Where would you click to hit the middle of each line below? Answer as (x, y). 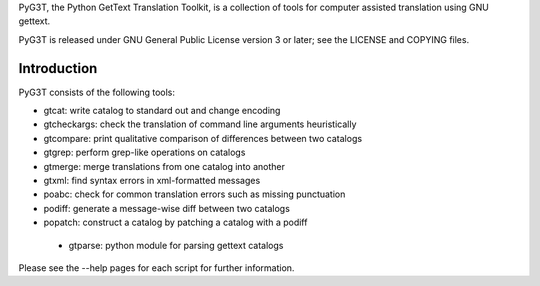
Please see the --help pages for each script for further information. (156, 267)
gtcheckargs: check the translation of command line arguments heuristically (200, 124)
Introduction (58, 68)
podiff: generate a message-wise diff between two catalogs (166, 208)
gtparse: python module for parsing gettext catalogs (176, 245)
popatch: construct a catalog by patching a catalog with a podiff (175, 222)
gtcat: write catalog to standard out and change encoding (162, 111)
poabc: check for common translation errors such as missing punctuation (194, 194)
